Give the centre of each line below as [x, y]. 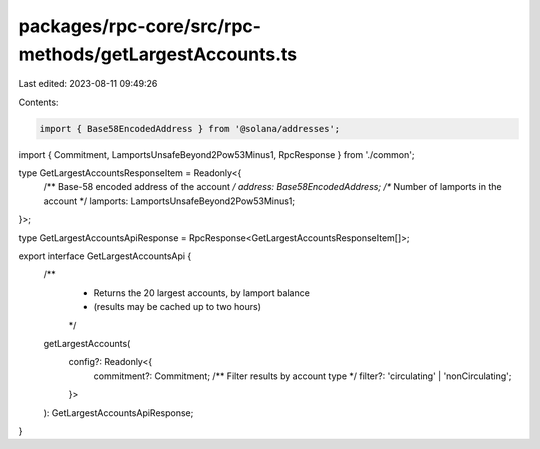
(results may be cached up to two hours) [177, 307]
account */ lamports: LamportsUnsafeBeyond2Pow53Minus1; [169, 201]
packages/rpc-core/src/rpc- [140, 26]
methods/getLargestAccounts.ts [158, 54]
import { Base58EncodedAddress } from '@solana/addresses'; [190, 128]
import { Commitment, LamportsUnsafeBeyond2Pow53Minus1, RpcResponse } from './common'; [216, 154]
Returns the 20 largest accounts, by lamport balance [201, 292]
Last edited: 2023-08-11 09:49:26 [88, 84]
